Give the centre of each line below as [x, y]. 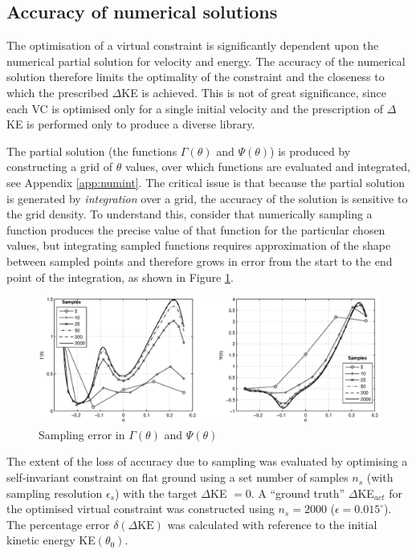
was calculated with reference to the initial [272, 524]
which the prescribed [57, 92]
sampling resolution [55, 493]
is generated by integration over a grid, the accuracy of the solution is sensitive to [207, 198]
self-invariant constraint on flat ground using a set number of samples [177, 477]
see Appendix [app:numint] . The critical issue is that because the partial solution [206, 182]
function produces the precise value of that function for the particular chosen [196, 229]
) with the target [156, 493]
